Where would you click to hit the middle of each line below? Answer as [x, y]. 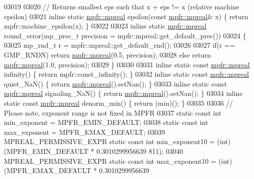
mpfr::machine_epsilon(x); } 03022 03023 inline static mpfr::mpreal [105, 26]
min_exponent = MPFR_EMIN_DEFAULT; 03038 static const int [106, 122]
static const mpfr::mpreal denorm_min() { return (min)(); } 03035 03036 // [119, 103]
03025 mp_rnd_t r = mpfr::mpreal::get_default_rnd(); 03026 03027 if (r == [120, 45]
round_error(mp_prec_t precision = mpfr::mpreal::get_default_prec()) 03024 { [125, 35]
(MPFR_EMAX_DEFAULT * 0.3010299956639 [76, 170]
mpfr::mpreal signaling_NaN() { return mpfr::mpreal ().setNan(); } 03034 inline [123, 93]
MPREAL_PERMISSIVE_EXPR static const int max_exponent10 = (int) [118, 161]
